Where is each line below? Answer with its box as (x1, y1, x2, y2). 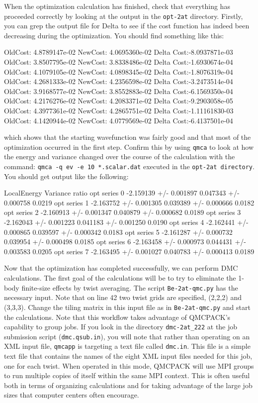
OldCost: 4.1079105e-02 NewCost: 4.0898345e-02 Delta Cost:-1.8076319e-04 (4, 66, 233, 77)
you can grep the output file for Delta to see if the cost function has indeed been (4, 20, 250, 31)
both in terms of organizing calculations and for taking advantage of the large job (4, 380, 253, 390)
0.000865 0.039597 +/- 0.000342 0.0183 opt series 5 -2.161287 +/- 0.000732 (4, 226, 233, 237)
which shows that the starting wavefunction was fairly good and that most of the (4, 132, 251, 142)
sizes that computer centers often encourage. (4, 390, 139, 400)
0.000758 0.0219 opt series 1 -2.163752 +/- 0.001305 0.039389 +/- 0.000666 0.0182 (4, 197, 255, 207)
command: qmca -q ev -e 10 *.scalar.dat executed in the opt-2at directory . (4, 161, 255, 172)
